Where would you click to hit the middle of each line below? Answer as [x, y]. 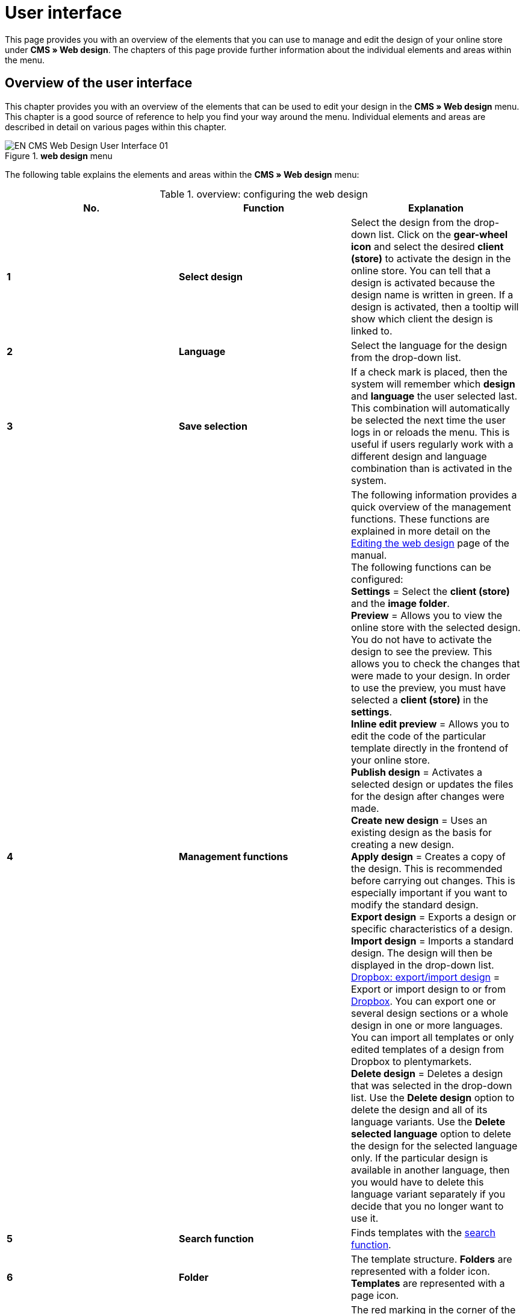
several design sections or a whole [429, 1013]
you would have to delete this [417, 1182]
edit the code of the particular [418, 736]
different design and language [419, 456]
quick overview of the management [431, 507]
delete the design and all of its [419, 1109]
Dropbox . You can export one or [423, 1001]
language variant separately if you [428, 1194]
